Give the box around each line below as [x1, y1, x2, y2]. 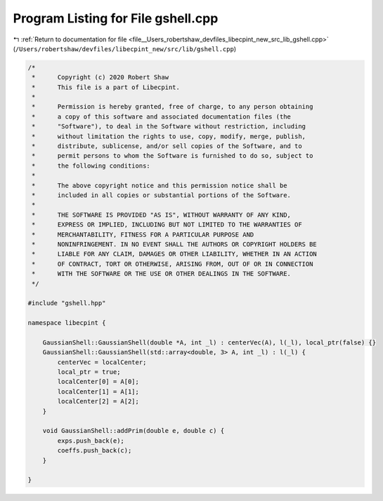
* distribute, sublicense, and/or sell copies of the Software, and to [32, 142, 302, 150]
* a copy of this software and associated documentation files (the [32, 112, 292, 121]
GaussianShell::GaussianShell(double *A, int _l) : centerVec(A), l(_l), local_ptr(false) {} [42, 338, 376, 347]
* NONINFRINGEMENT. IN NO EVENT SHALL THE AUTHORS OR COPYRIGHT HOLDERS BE [32, 240, 318, 248]
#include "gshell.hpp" [27, 299, 106, 307]
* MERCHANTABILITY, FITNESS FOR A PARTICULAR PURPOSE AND [32, 230, 254, 239]
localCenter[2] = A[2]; [57, 397, 140, 406]
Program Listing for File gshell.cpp [13, 11, 219, 26]
